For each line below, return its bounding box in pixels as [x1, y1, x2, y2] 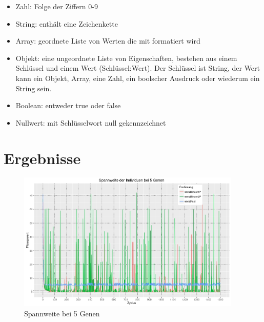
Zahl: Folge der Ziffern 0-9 [15, 1, 98, 11]
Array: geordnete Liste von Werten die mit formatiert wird [15, 35, 200, 46]
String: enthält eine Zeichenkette [15, 18, 118, 29]
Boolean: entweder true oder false [15, 100, 121, 111]
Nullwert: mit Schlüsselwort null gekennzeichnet [15, 117, 166, 128]
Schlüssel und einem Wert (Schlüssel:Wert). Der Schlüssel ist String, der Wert [15, 63, 260, 73]
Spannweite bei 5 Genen [24, 308, 100, 319]
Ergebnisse [4, 147, 81, 168]
